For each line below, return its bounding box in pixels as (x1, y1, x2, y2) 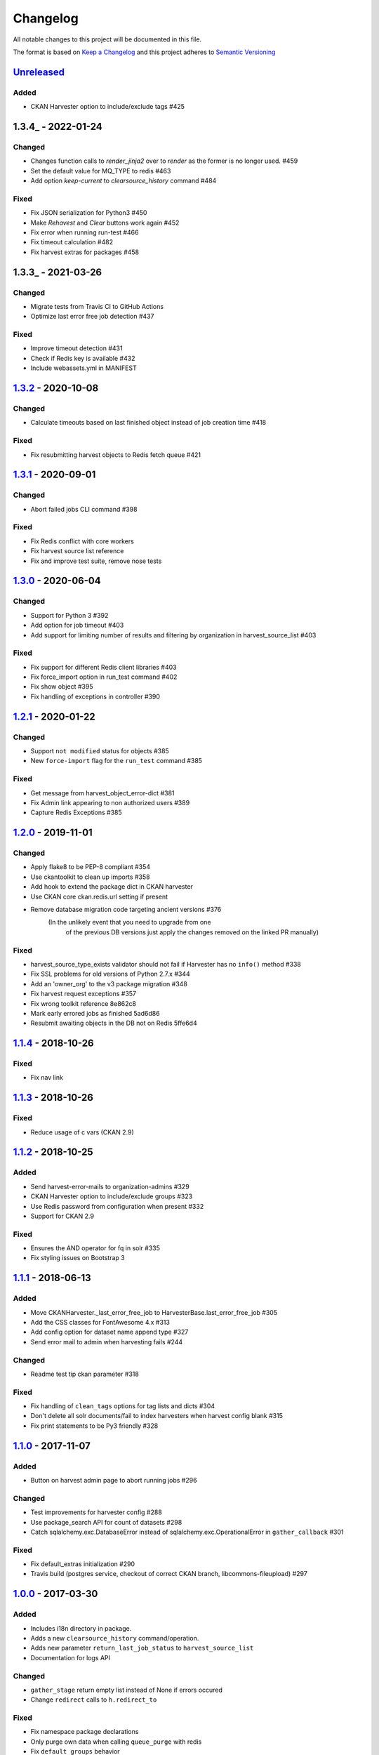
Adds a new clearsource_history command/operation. (30, 1634, 199, 1642)
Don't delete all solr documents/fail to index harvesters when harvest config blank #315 (30, 1412, 284, 1420)
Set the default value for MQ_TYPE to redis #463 (30, 166, 171, 175)
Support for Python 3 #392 (30, 611, 109, 619)
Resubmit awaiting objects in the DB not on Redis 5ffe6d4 (30, 1019, 197, 1028)
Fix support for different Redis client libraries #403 (30, 663, 177, 671)
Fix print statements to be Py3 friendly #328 (30, 1422, 159, 1430)
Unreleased (13, 66, 65, 78)
